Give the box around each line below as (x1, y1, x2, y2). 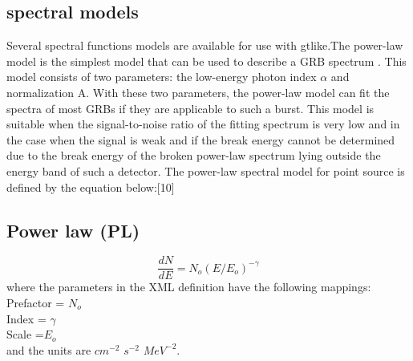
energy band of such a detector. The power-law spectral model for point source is (6, 162, 405, 179)
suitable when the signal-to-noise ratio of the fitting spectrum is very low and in (6, 116, 400, 132)
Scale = (6, 326, 44, 343)
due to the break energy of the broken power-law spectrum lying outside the (6, 147, 381, 164)
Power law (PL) (6, 217, 140, 242)
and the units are (6, 341, 91, 358)
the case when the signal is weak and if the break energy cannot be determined (6, 131, 395, 148)
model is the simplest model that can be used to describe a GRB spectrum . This (6, 52, 407, 69)
